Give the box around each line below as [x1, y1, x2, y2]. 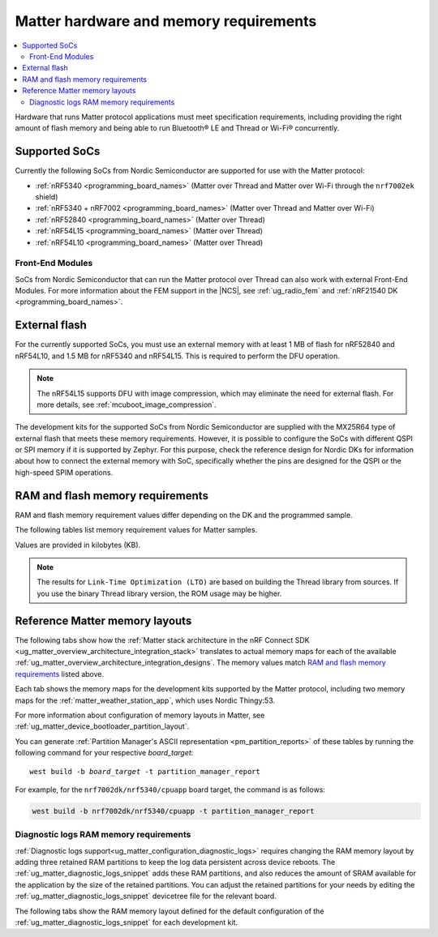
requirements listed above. [15, 669, 105, 678]
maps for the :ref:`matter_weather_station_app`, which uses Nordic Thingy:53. [15, 695, 276, 705]
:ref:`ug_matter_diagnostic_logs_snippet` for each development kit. [15, 918, 238, 927]
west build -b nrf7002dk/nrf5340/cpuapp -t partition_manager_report [32, 807, 315, 815]
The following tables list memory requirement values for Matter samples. [15, 525, 258, 535]
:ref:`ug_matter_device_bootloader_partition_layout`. [15, 721, 190, 731]
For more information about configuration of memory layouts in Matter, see [15, 710, 265, 720]
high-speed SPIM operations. [15, 467, 114, 477]
